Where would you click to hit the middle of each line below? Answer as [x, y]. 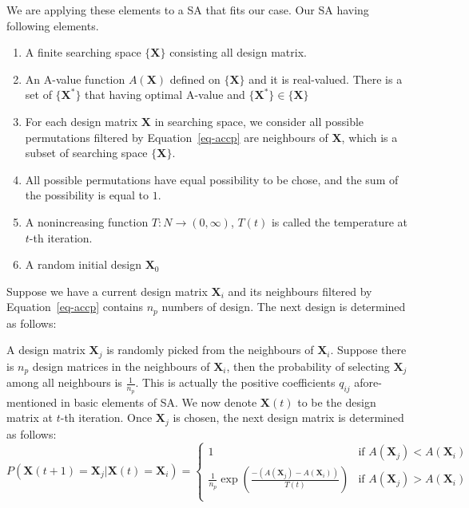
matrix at [30, 417]
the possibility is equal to [87, 195]
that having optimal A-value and [165, 95]
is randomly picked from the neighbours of [210, 350]
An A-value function [75, 79]
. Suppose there [368, 350]
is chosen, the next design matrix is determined [288, 417]
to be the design [337, 402]
